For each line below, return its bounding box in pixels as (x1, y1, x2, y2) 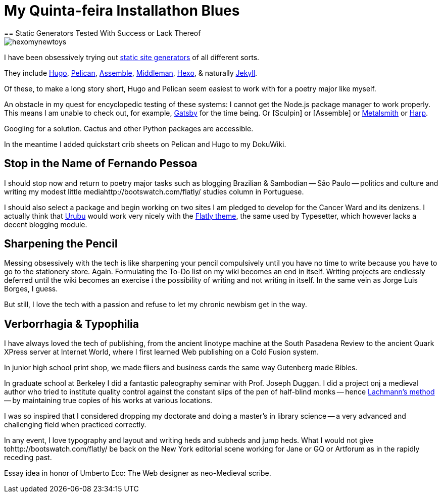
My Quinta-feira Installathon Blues (4, 2, 240, 19)
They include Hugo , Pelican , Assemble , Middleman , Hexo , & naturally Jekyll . (4, 68, 258, 77)
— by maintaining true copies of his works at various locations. (4, 396, 213, 405)
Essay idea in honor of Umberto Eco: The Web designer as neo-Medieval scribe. (4, 469, 271, 478)
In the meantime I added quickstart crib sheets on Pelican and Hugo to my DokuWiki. (4, 139, 286, 148)
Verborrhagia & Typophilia (4, 317, 139, 330)
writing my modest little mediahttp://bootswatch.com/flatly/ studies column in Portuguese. (4, 187, 304, 196)
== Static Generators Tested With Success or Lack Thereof (4, 28, 201, 37)
